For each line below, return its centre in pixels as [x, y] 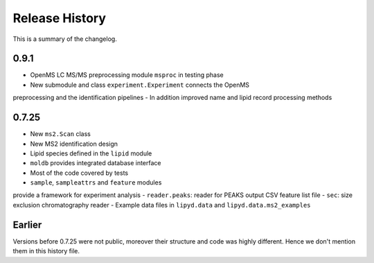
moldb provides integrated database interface [96, 163]
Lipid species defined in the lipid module [91, 153]
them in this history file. [46, 251]
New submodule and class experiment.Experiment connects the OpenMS [140, 85]
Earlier [27, 224]
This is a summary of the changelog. [65, 39]
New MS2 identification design [74, 144]
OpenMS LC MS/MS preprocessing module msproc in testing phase [127, 75]
